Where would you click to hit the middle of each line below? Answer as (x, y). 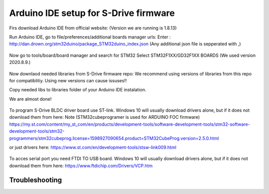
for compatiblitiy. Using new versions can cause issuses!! (68, 80)
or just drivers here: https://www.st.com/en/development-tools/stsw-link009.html (93, 148)
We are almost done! (30, 99)
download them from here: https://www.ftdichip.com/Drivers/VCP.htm (81, 166)
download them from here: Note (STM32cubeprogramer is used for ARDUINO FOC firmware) (105, 117)
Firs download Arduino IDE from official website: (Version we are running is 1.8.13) (93, 28)
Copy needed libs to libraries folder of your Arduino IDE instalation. (78, 90)
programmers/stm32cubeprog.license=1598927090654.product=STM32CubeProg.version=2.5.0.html (114, 138)
